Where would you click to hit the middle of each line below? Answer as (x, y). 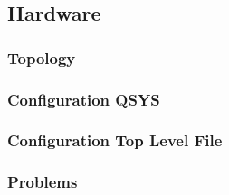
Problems (43, 182)
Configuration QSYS (84, 99)
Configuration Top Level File (115, 140)
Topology (42, 57)
